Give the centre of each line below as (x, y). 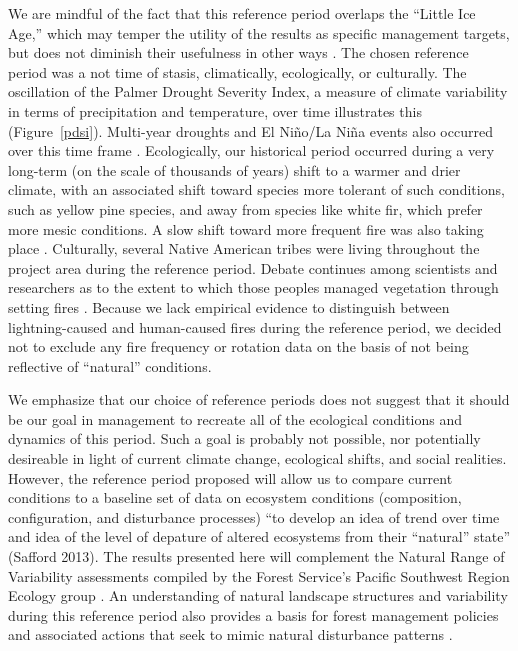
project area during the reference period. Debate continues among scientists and (253, 267)
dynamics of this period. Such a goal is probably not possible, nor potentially (244, 438)
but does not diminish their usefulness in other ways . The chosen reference (238, 52)
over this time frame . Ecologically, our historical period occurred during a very (251, 150)
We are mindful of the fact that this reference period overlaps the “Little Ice (242, 13)
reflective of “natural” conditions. (110, 365)
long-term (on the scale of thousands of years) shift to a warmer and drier (234, 169)
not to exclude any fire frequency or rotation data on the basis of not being (238, 346)
